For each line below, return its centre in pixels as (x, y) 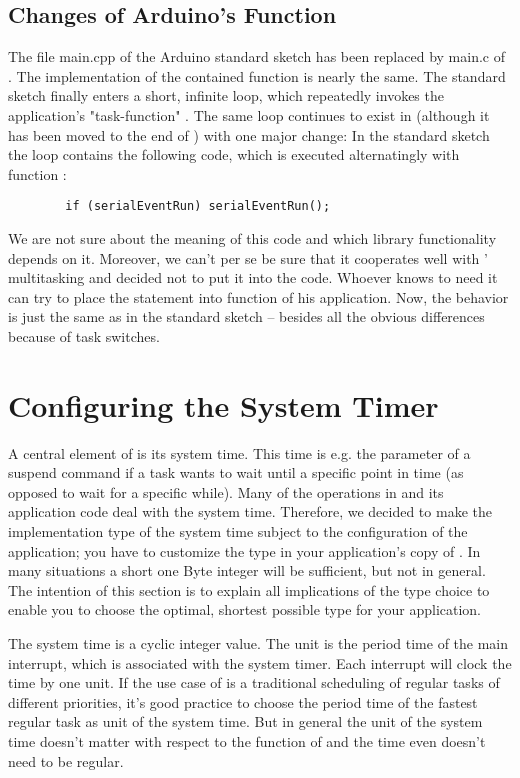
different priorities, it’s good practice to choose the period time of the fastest (243, 701)
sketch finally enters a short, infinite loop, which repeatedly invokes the (226, 95)
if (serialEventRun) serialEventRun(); (198, 206)
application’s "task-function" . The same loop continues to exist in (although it (249, 114)
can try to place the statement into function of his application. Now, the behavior (258, 296)
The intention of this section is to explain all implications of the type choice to (249, 589)
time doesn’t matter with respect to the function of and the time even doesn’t (247, 741)
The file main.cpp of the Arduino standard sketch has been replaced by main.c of (256, 56)
